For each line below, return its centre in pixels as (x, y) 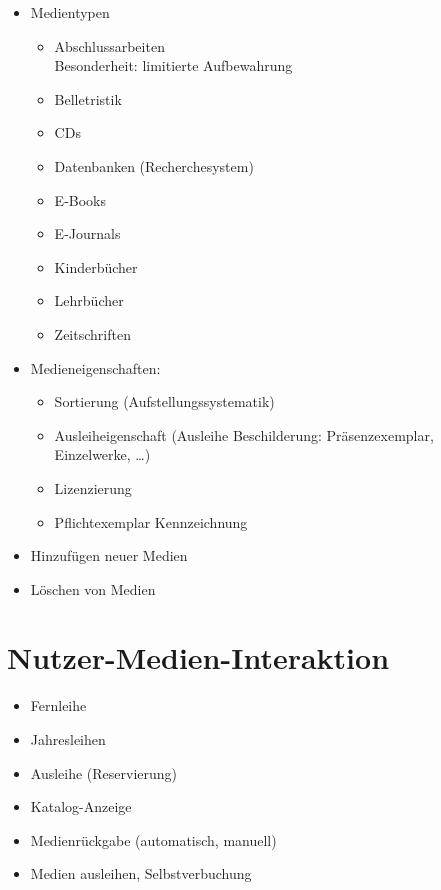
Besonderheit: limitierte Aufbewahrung (173, 65)
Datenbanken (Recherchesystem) (154, 165)
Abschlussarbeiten (109, 45)
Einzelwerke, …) (102, 454)
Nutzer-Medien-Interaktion (198, 657)
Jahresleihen (68, 739)
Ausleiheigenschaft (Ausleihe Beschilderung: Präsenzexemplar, (244, 434)
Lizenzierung (93, 487)
